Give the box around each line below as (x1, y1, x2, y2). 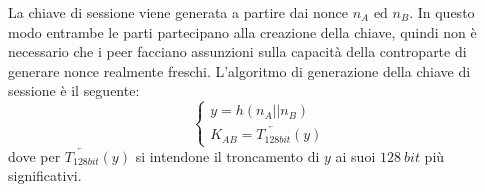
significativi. (8, 165, 82, 186)
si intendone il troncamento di (135, 145, 320, 166)
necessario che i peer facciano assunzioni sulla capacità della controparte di (8, 41, 467, 62)
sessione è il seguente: (8, 80, 140, 101)
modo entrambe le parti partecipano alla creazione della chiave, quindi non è (8, 21, 477, 42)
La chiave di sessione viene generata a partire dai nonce (8, 2, 349, 22)
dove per (8, 145, 61, 166)
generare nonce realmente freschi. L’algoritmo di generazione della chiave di (8, 60, 471, 81)
